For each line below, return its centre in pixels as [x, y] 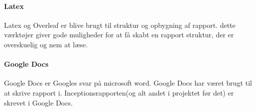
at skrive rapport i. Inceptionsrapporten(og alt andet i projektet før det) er [119, 92]
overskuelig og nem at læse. [46, 44]
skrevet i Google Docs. [38, 102]
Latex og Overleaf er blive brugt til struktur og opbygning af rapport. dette [120, 25]
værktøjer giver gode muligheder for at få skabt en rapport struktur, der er [119, 35]
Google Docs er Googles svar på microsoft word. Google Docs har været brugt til [128, 83]
